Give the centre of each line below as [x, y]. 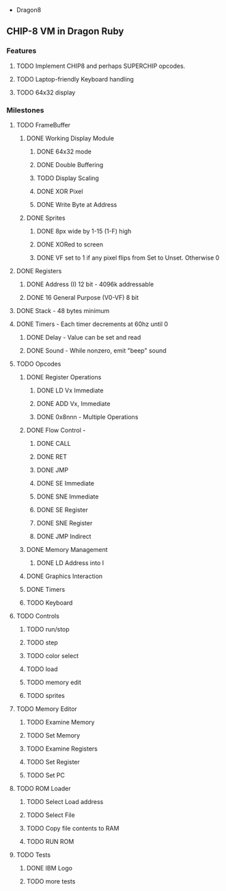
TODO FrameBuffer [43, 125]
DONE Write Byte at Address [77, 204]
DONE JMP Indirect [64, 536]
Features [22, 51]
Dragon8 [29, 10]
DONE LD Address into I [70, 563]
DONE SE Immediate [66, 483]
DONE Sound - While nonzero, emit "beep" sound [96, 350]
